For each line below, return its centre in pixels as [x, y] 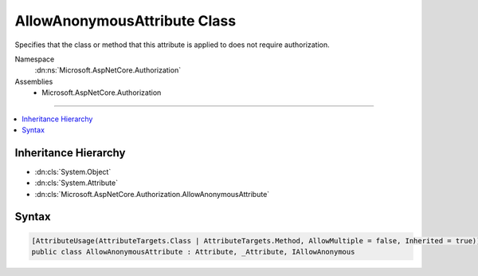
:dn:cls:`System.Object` [73, 172]
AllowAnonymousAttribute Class [125, 21]
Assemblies [34, 81]
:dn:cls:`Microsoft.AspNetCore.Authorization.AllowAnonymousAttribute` [152, 194]
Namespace [35, 59]
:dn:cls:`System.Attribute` [76, 183]
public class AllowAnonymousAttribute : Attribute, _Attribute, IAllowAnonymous [193, 252]
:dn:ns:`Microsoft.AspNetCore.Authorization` [108, 70]
